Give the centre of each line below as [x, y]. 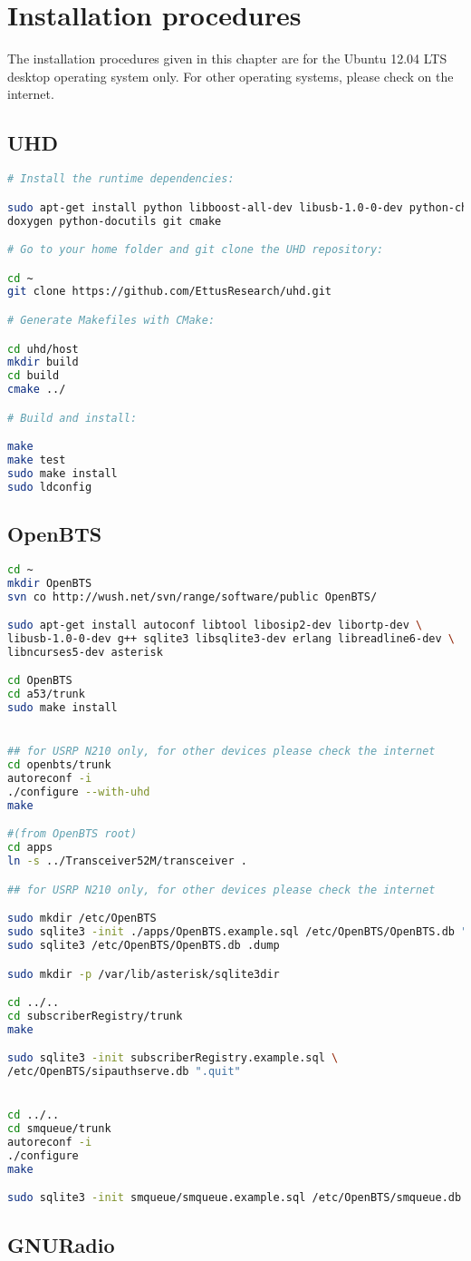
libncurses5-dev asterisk [85, 652]
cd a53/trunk [46, 694]
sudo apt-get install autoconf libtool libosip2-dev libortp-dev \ [215, 626]
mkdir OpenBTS [50, 583]
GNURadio [61, 1244]
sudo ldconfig [50, 487]
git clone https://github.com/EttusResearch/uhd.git [169, 292]
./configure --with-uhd [79, 792]
